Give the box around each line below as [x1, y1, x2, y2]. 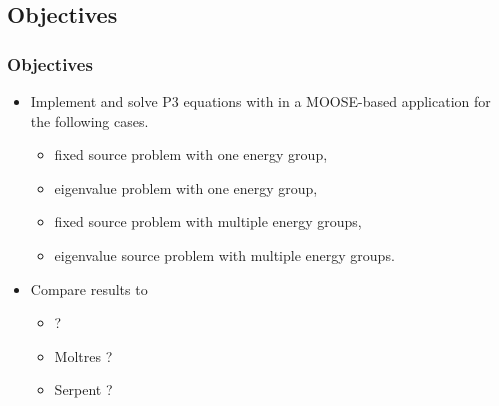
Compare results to [30, 278, 148, 299]
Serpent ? [54, 379, 113, 400]
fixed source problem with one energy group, [54, 144, 328, 165]
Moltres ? [54, 345, 113, 366]
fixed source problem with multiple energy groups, [54, 211, 362, 232]
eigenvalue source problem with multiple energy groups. [54, 244, 395, 265]
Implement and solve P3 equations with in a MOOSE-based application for [30, 91, 491, 111]
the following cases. [30, 110, 149, 131]
